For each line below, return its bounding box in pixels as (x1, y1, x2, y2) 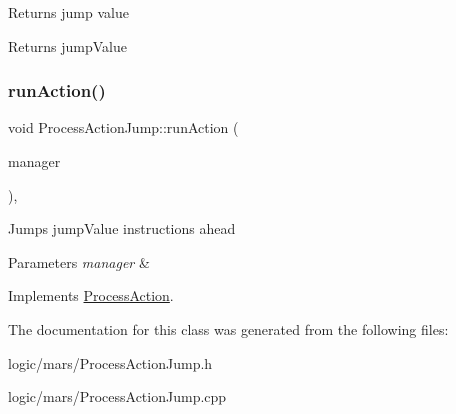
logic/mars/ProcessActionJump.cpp (8, 386, 227, 407)
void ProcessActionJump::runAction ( (8, 117, 239, 138)
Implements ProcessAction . (8, 285, 174, 306)
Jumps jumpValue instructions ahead (8, 218, 236, 239)
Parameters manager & (8, 251, 150, 272)
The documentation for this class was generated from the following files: (8, 318, 449, 339)
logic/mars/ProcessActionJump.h (8, 352, 213, 373)
